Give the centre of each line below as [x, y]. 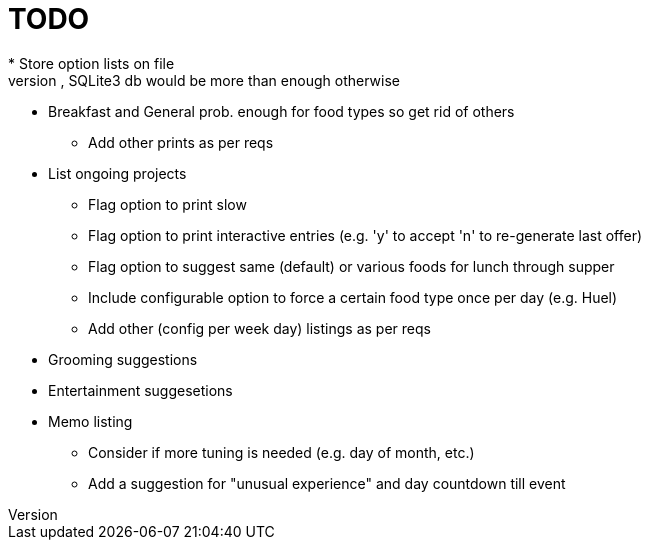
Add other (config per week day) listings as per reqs [259, 328]
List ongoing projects [117, 173]
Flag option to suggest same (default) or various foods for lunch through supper [351, 266]
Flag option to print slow [167, 204]
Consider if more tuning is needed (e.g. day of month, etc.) [281, 452]
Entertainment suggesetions [140, 390]
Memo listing [90, 421]
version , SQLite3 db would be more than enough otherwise [204, 80]
